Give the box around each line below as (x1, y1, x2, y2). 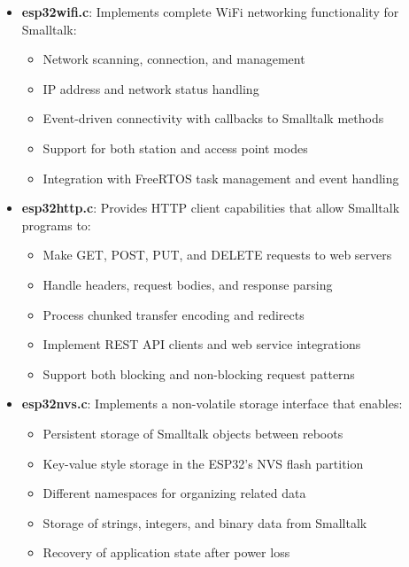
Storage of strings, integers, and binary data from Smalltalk (42, 513, 367, 532)
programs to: (21, 215, 91, 234)
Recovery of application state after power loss (42, 543, 290, 562)
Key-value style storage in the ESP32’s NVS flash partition (42, 454, 364, 472)
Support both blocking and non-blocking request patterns (42, 364, 355, 383)
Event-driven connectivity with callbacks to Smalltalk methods (42, 109, 384, 128)
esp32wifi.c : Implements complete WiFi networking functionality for (21, 3, 399, 20)
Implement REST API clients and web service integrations (42, 335, 361, 353)
